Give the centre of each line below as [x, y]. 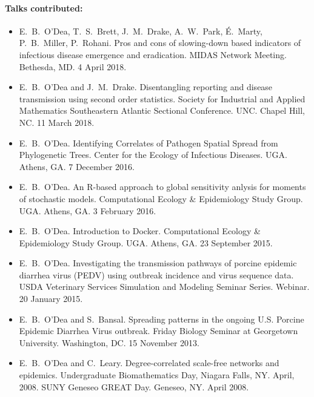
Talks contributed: [44, 8]
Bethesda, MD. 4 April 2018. [73, 66]
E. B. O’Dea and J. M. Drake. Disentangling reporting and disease [146, 87]
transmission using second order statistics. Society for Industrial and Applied [162, 98]
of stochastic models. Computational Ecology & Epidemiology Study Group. [161, 198]
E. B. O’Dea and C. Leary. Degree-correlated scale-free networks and [149, 363]
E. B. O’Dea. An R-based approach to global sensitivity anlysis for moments [162, 187]
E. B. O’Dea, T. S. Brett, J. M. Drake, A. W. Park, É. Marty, [141, 31]
